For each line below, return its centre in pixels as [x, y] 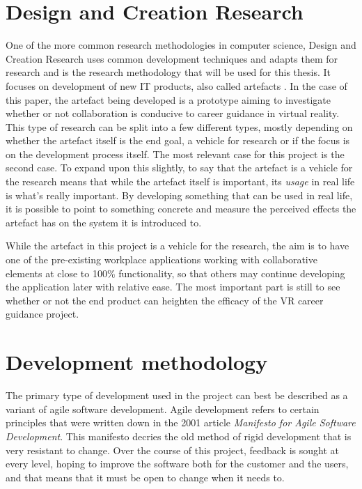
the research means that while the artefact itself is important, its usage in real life [180, 181]
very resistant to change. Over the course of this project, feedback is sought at [172, 450]
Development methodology [137, 362]
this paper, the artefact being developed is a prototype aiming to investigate [168, 99]
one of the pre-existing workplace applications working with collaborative [162, 259]
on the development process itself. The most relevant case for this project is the [175, 154]
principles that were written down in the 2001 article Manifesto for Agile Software [181, 422]
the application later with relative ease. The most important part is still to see [173, 287]
